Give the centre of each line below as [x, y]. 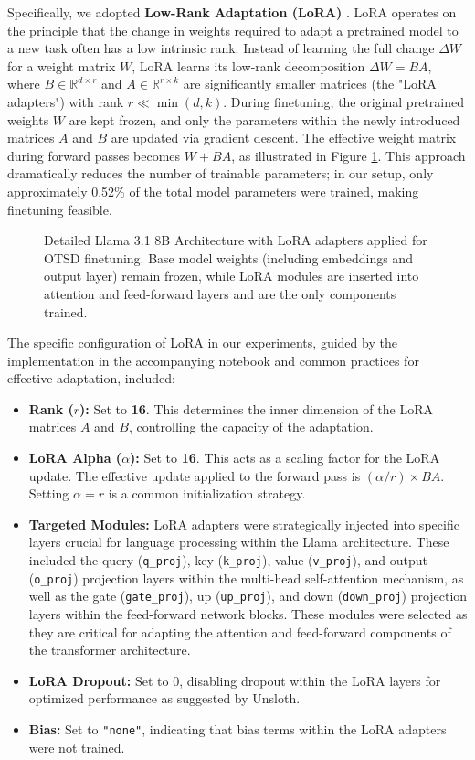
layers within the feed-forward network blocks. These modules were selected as [248, 614]
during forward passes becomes [94, 155]
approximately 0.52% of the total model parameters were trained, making [213, 191]
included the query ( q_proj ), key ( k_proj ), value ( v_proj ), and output [228, 560]
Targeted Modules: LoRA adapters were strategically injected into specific [244, 524]
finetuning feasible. [60, 209]
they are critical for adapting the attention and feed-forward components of [240, 632]
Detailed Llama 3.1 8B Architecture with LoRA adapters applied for [236, 240]
